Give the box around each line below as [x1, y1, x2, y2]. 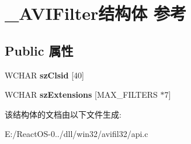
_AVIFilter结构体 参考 [5, 1, 187, 25]
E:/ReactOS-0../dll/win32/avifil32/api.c [5, 128, 148, 140]
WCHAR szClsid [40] [5, 68, 84, 81]
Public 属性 [5, 41, 74, 59]
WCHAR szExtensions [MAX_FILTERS [5, 88, 158, 101]
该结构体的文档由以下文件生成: [5, 108, 121, 120]
